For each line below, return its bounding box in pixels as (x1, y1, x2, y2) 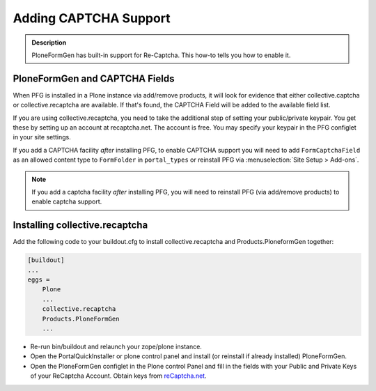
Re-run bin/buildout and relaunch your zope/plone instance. (30, 342, 202, 351)
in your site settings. (13, 133, 71, 141)
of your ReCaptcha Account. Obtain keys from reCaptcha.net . (30, 371, 207, 380)
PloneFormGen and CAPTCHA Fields (13, 72, 175, 84)
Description (31, 38, 67, 47)
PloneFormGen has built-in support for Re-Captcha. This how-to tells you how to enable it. (31, 51, 291, 59)
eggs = (27, 276, 50, 284)
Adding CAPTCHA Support (13, 10, 171, 26)
